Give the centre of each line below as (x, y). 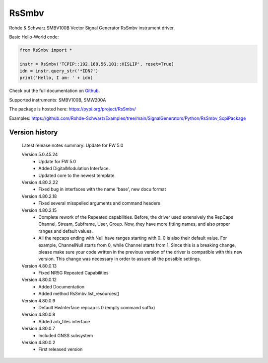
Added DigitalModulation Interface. (74, 169)
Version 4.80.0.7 (38, 329)
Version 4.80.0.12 (39, 280)
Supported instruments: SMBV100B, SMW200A (58, 100)
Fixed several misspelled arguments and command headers (100, 203)
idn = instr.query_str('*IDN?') (59, 71)
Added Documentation (62, 286)
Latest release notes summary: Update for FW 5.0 (72, 145)
